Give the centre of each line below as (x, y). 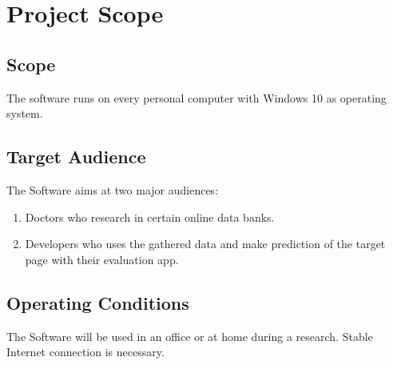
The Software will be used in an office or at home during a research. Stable (190, 336)
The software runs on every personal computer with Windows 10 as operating (196, 97)
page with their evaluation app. (102, 259)
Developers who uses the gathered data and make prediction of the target (205, 244)
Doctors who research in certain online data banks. (150, 217)
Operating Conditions (98, 302)
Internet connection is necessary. (85, 352)
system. (25, 113)
